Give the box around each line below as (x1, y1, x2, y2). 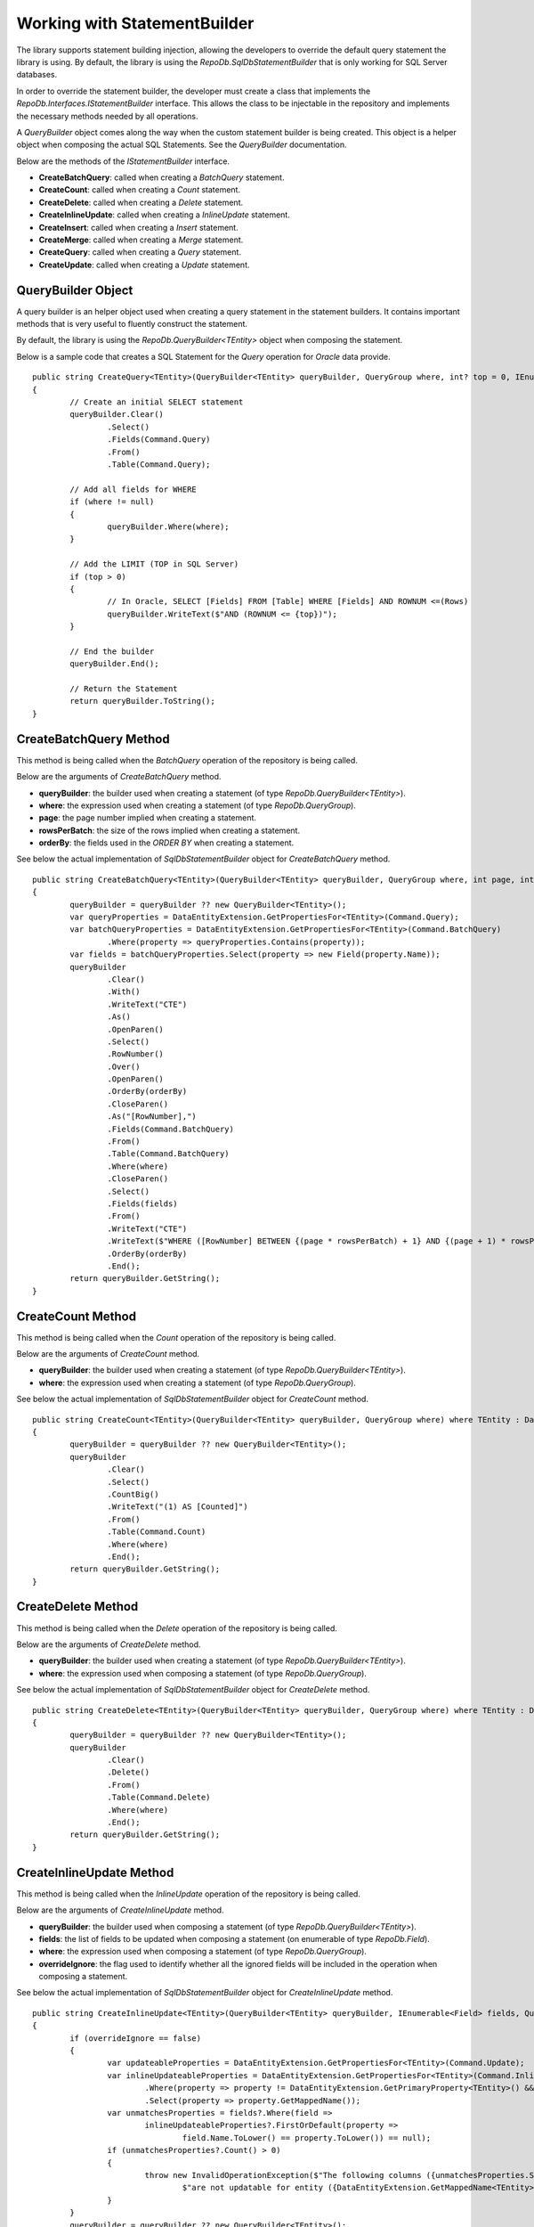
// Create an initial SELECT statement (69, 397, 244, 407)
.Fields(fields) (107, 1199, 178, 1209)
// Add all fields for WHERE (69, 484, 198, 494)
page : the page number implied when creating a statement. (38, 812, 257, 823)
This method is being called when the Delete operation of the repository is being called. (16, 1622, 338, 1634)
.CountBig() (107, 1489, 159, 1499)
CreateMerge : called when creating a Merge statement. (38, 234, 244, 245)
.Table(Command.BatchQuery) (107, 1149, 231, 1159)
